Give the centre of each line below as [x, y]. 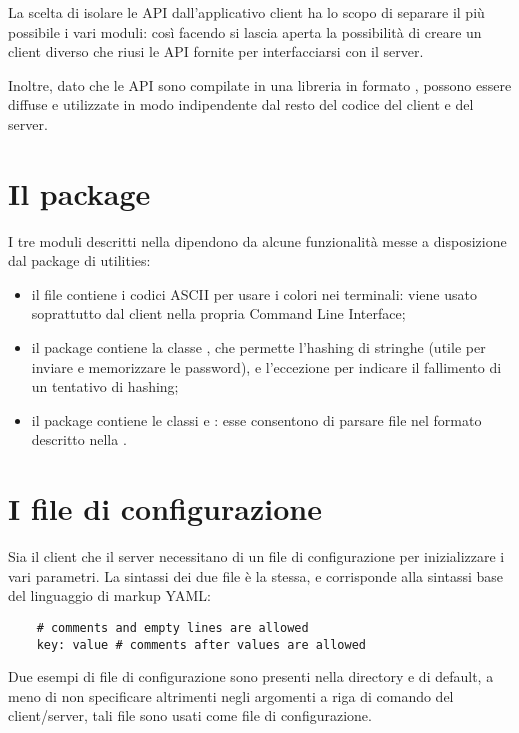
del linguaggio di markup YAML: [109, 595]
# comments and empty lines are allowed [172, 627]
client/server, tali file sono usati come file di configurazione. [190, 715]
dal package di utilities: [79, 260]
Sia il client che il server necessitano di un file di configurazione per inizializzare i [256, 556]
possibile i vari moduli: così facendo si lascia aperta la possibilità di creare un [245, 31]
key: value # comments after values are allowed [201, 644]
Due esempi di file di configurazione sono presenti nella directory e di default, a [251, 676]
